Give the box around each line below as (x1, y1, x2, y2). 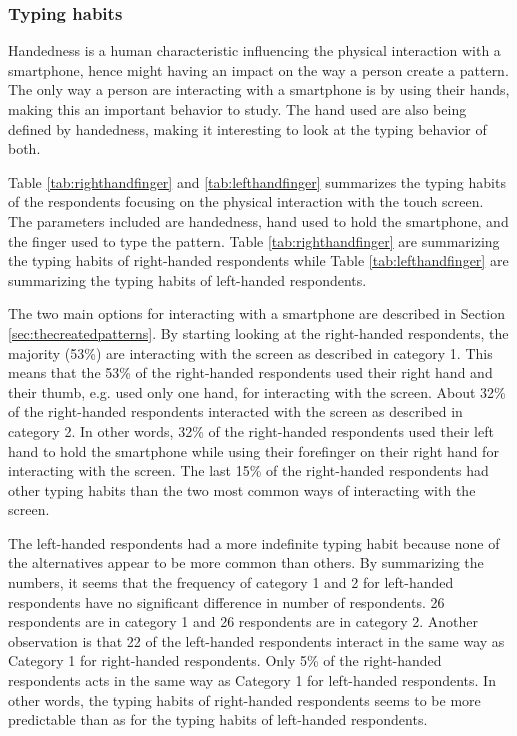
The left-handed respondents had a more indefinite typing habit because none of (8, 532, 500, 553)
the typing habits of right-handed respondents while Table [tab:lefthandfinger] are (8, 250, 509, 271)
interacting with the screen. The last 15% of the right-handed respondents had (8, 460, 489, 481)
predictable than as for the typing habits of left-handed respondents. (8, 709, 428, 730)
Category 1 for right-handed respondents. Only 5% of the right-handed (8, 650, 442, 671)
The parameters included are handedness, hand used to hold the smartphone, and (8, 210, 509, 231)
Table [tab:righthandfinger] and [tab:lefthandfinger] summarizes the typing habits (8, 171, 506, 192)
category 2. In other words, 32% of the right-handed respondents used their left (8, 420, 494, 441)
